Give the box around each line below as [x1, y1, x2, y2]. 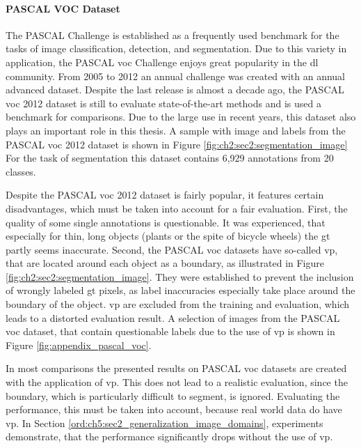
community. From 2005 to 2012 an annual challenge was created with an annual [6, 68, 346, 83]
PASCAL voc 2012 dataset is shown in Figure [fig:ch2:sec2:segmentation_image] [6, 137, 348, 151]
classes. [6, 164, 36, 178]
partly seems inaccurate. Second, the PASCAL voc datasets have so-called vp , [6, 242, 338, 256]
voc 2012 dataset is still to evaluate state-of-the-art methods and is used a [6, 95, 321, 110]
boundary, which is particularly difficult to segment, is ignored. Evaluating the [6, 388, 340, 403]
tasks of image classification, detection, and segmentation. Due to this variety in [6, 41, 347, 56]
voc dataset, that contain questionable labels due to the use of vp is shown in [6, 324, 335, 339]
